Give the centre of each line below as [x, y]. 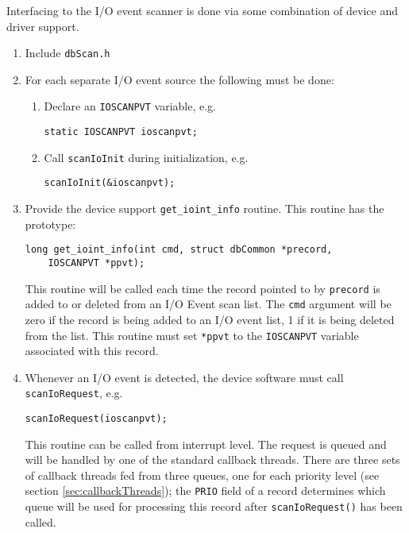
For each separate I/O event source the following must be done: [179, 79]
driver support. [43, 26]
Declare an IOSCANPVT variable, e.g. [130, 106]
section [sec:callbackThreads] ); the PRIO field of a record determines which [205, 491]
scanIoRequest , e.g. [74, 393]
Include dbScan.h [68, 53]
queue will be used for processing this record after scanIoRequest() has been [214, 506]
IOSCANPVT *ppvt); [96, 263]
